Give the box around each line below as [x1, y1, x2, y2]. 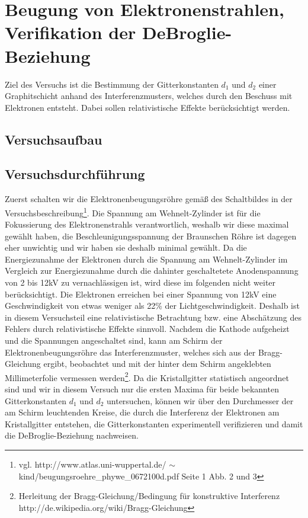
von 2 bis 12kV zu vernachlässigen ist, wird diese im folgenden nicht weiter [5, 276, 276, 289]
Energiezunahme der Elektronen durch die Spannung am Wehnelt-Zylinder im [5, 252, 288, 265]
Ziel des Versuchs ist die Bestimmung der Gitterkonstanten [5, 78, 219, 90]
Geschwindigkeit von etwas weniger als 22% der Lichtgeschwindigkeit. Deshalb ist [5, 299, 300, 312]
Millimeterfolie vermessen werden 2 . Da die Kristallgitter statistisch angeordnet [5, 369, 289, 383]
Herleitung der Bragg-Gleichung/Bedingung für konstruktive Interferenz [18, 490, 280, 502]
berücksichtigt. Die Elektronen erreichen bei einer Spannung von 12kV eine [5, 287, 277, 300]
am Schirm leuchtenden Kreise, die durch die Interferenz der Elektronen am [5, 406, 280, 418]
